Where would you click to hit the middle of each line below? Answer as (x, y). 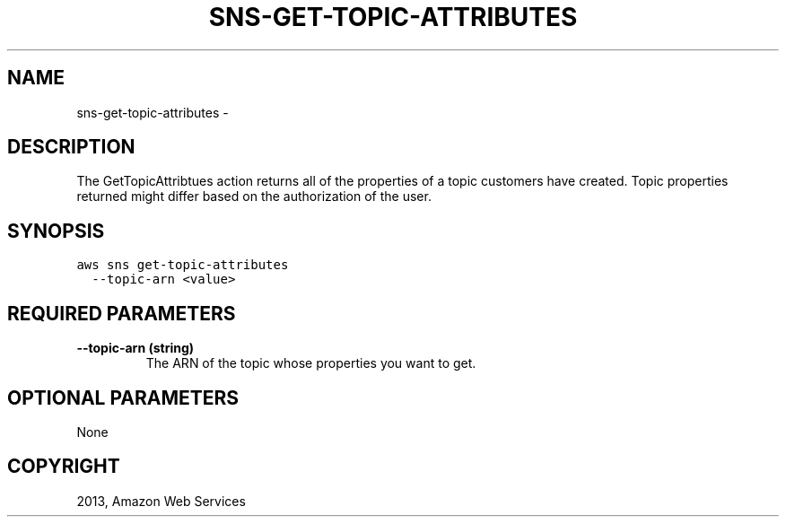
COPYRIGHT (64, 467)
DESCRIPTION (71, 147)
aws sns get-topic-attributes (183, 265)
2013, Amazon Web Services (161, 501)
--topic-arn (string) (135, 348)
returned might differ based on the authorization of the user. (254, 196)
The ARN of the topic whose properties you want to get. (311, 363)
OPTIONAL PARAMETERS (123, 397)
